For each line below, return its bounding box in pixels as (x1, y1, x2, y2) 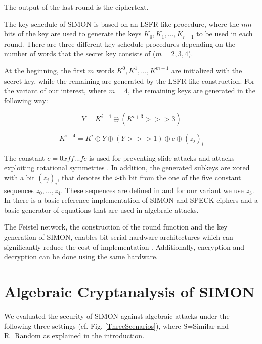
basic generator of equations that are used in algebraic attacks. (4, 204, 199, 215)
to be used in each (196, 28, 253, 39)
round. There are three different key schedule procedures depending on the (4, 38, 235, 49)
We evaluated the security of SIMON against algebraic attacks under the (4, 310, 230, 321)
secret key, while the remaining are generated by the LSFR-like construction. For (4, 75, 255, 86)
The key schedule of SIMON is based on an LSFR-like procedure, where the (4, 18, 239, 29)
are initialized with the (171, 65, 242, 75)
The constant (4, 152, 45, 163)
